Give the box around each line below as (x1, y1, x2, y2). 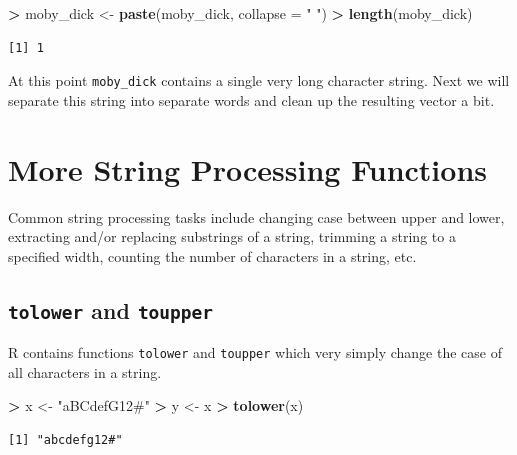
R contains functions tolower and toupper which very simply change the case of (8, 342, 502, 363)
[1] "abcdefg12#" (8, 432, 123, 447)
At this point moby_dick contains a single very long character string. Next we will (8, 70, 510, 91)
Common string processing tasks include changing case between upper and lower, (8, 206, 505, 227)
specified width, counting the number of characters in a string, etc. (8, 245, 417, 266)
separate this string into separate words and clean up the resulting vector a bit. (8, 89, 495, 110)
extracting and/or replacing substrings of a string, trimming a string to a (8, 226, 456, 247)
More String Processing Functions (8, 148, 487, 189)
